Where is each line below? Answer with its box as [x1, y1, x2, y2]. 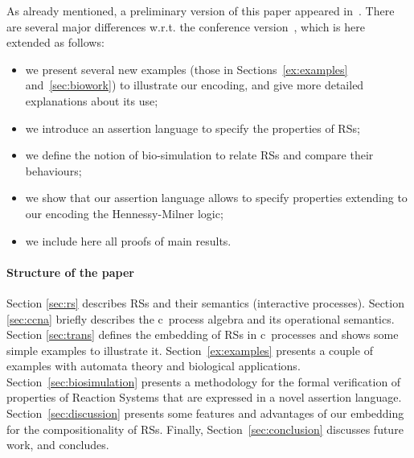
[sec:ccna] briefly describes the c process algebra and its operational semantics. [6, 310, 395, 327]
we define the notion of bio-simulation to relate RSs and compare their [25, 146, 374, 163]
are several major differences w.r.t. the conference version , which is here [6, 18, 365, 35]
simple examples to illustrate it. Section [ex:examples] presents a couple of [6, 341, 373, 358]
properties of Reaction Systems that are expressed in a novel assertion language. [6, 389, 402, 406]
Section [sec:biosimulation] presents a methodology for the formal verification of [6, 373, 401, 390]
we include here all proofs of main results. [25, 232, 232, 249]
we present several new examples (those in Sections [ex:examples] [25, 60, 348, 77]
